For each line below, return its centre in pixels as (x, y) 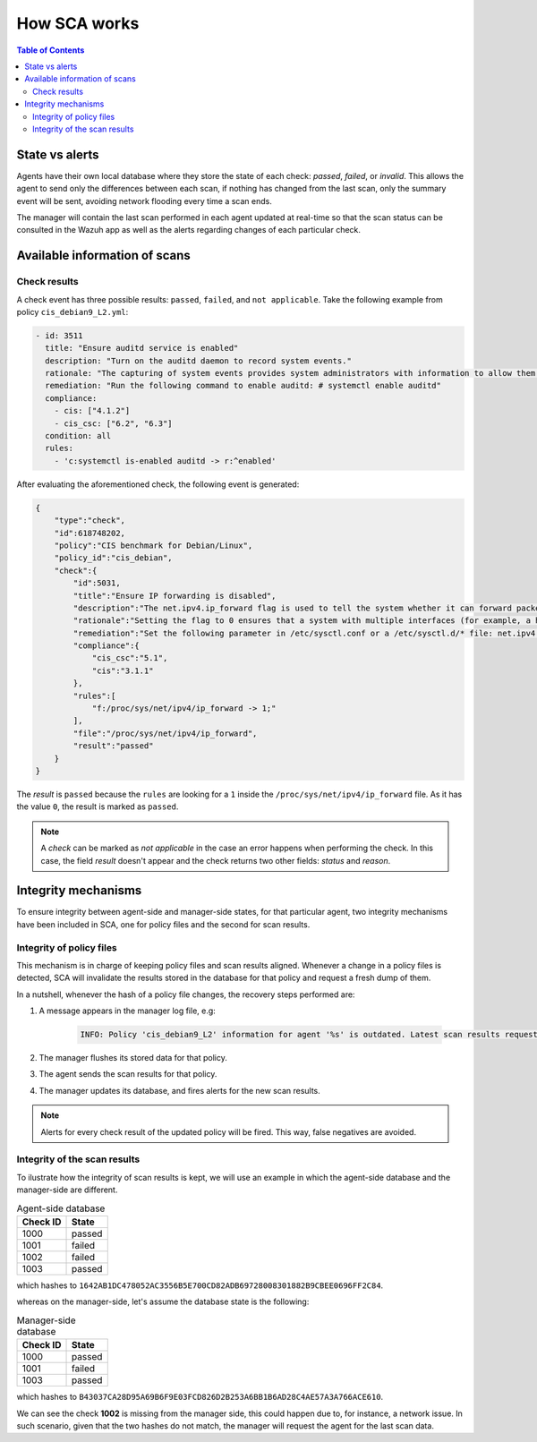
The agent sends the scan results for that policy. (128, 1074)
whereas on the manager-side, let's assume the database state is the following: (163, 1301)
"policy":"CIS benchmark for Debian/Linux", (153, 545)
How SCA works (78, 23)
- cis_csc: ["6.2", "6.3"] (114, 423)
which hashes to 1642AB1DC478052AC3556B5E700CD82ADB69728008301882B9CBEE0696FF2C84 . (200, 1285)
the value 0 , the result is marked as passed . (98, 806)
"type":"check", (89, 520)
